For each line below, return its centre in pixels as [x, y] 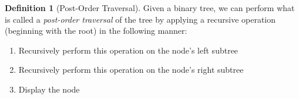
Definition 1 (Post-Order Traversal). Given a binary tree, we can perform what [150, 8]
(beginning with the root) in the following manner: [96, 31]
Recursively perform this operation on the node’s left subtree [128, 50]
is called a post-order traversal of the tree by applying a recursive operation [140, 19]
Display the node [49, 89]
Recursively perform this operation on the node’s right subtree [131, 70]
